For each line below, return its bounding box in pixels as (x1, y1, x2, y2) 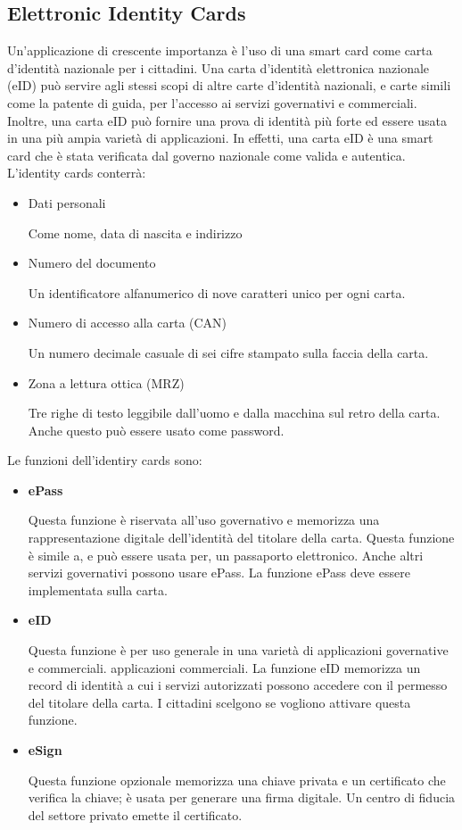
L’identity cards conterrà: (7, 163, 146, 182)
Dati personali (28, 193, 106, 212)
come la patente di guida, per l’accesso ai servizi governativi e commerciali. (7, 93, 417, 112)
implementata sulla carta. (28, 580, 168, 599)
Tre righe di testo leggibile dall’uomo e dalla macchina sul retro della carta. (28, 403, 441, 422)
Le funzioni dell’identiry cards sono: (7, 451, 202, 469)
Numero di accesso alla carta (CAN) (28, 313, 227, 332)
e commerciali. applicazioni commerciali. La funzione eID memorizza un (28, 658, 421, 676)
